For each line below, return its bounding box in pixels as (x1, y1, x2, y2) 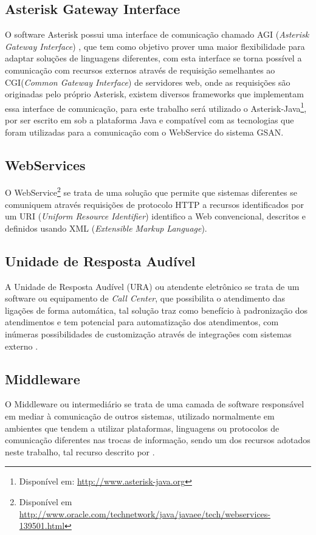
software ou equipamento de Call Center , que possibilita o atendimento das (5, 292, 286, 305)
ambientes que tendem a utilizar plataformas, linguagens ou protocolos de (5, 421, 280, 434)
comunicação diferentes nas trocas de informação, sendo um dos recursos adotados (5, 433, 311, 446)
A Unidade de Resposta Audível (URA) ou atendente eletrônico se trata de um (5, 280, 300, 292)
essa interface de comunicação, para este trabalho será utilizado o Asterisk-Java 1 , (5, 100, 307, 114)
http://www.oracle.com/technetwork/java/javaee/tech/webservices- (19, 507, 271, 520)
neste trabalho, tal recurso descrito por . (5, 445, 155, 458)
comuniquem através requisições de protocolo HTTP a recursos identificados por (5, 198, 304, 210)
